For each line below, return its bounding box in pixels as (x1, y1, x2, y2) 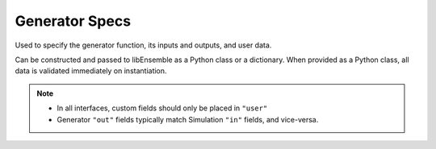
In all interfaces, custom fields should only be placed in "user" (57, 103, 268, 113)
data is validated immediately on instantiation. (15, 66, 167, 76)
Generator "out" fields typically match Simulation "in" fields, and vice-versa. (57, 114, 319, 124)
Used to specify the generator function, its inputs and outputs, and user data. (15, 40, 272, 50)
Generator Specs (15, 12, 132, 30)
